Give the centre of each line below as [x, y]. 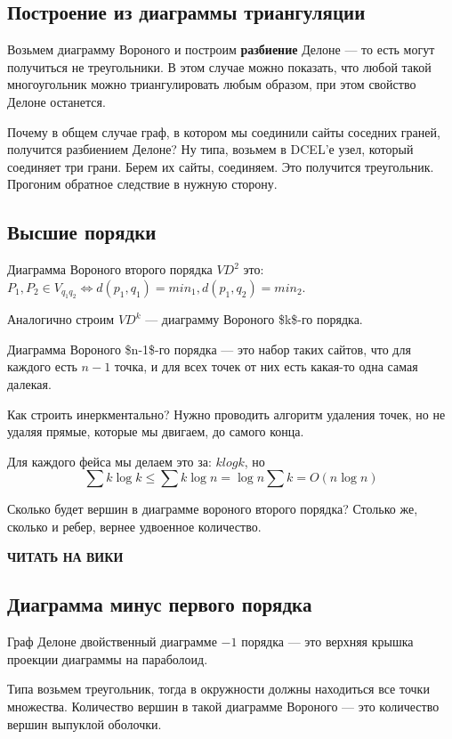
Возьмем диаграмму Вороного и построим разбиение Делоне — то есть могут [221, 49]
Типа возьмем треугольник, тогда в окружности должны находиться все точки [218, 689]
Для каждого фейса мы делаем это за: [109, 461]
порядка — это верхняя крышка [327, 642]
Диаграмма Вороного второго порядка [110, 269]
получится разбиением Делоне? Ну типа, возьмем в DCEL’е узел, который [210, 149]
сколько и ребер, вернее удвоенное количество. [134, 526]
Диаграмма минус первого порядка [160, 604]
